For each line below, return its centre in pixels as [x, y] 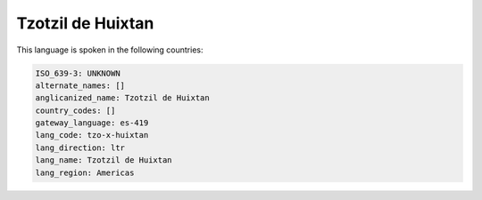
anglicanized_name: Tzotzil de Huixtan [122, 98]
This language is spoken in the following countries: [110, 50]
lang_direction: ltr [80, 148]
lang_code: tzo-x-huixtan [92, 135]
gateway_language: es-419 [92, 123]
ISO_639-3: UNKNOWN [78, 73]
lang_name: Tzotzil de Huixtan [104, 160]
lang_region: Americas [85, 172]
